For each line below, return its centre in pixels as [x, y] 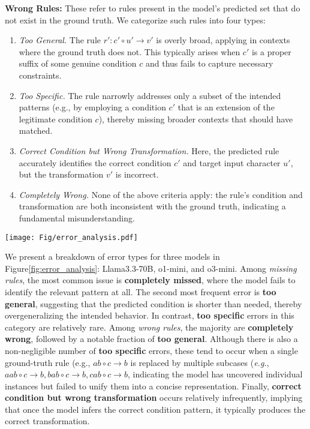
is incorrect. [137, 174]
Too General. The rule [60, 40]
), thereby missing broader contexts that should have [196, 118]
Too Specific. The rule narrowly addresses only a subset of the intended [150, 95]
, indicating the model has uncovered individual [215, 374]
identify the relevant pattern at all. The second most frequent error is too [141, 291]
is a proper [271, 51]
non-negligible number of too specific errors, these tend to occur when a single [151, 350]
